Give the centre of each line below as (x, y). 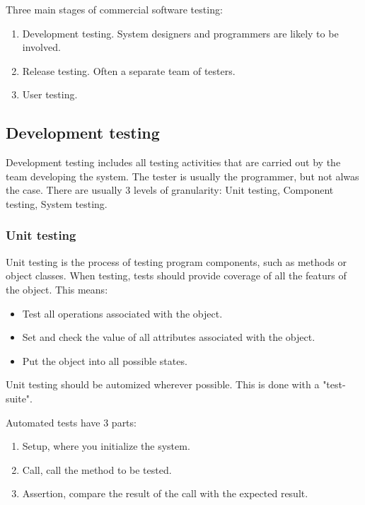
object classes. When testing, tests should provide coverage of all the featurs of (176, 275)
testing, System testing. (57, 203)
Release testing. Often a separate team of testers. (129, 70)
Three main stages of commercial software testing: (114, 9)
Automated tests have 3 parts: (71, 422)
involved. (41, 47)
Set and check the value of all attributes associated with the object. (169, 337)
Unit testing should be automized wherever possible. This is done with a (163, 384)
